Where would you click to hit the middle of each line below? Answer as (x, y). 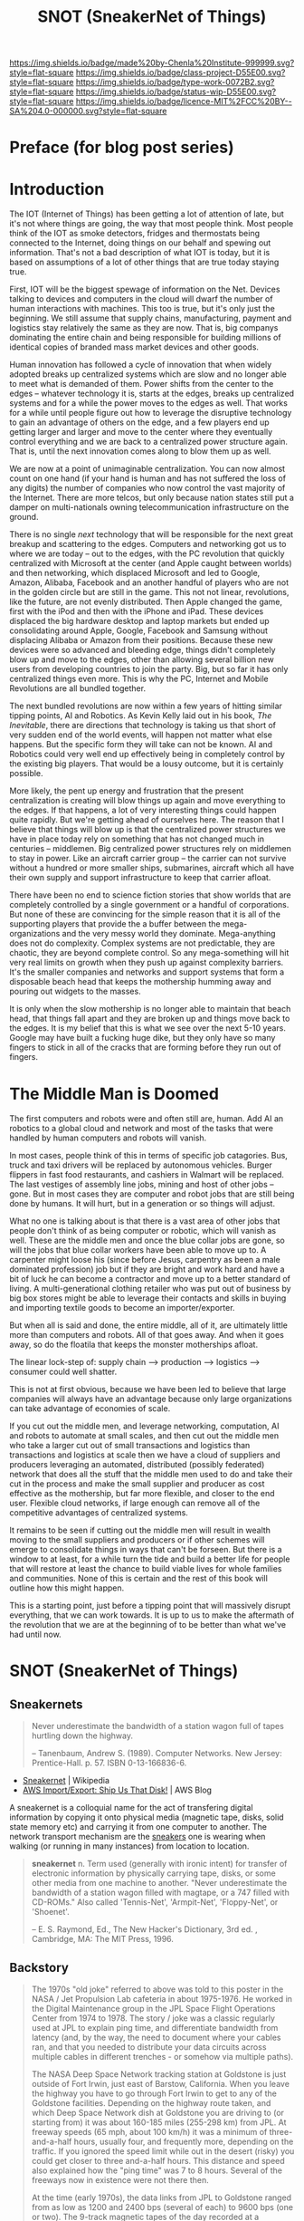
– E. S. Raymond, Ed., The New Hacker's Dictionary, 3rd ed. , (144, 1929)
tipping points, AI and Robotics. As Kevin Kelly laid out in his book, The (141, 716)
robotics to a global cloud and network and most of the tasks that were (142, 1129)
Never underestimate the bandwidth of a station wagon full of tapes (158, 1726)
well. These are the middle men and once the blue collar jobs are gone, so (147, 1240)
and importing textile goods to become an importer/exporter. (122, 1308)
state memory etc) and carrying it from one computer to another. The (138, 1827)
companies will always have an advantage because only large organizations (151, 1399)
